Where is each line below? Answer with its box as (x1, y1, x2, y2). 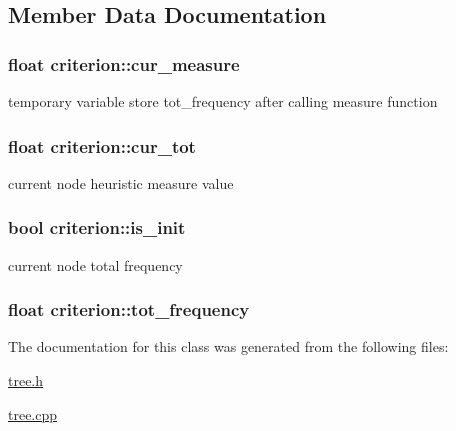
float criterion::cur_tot (8, 133, 196, 158)
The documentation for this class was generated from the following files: (8, 336, 449, 357)
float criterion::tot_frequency (8, 297, 250, 322)
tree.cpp (8, 403, 58, 424)
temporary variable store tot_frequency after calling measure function (8, 91, 438, 111)
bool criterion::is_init (8, 215, 186, 240)
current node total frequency (8, 254, 183, 275)
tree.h (8, 370, 44, 391)
